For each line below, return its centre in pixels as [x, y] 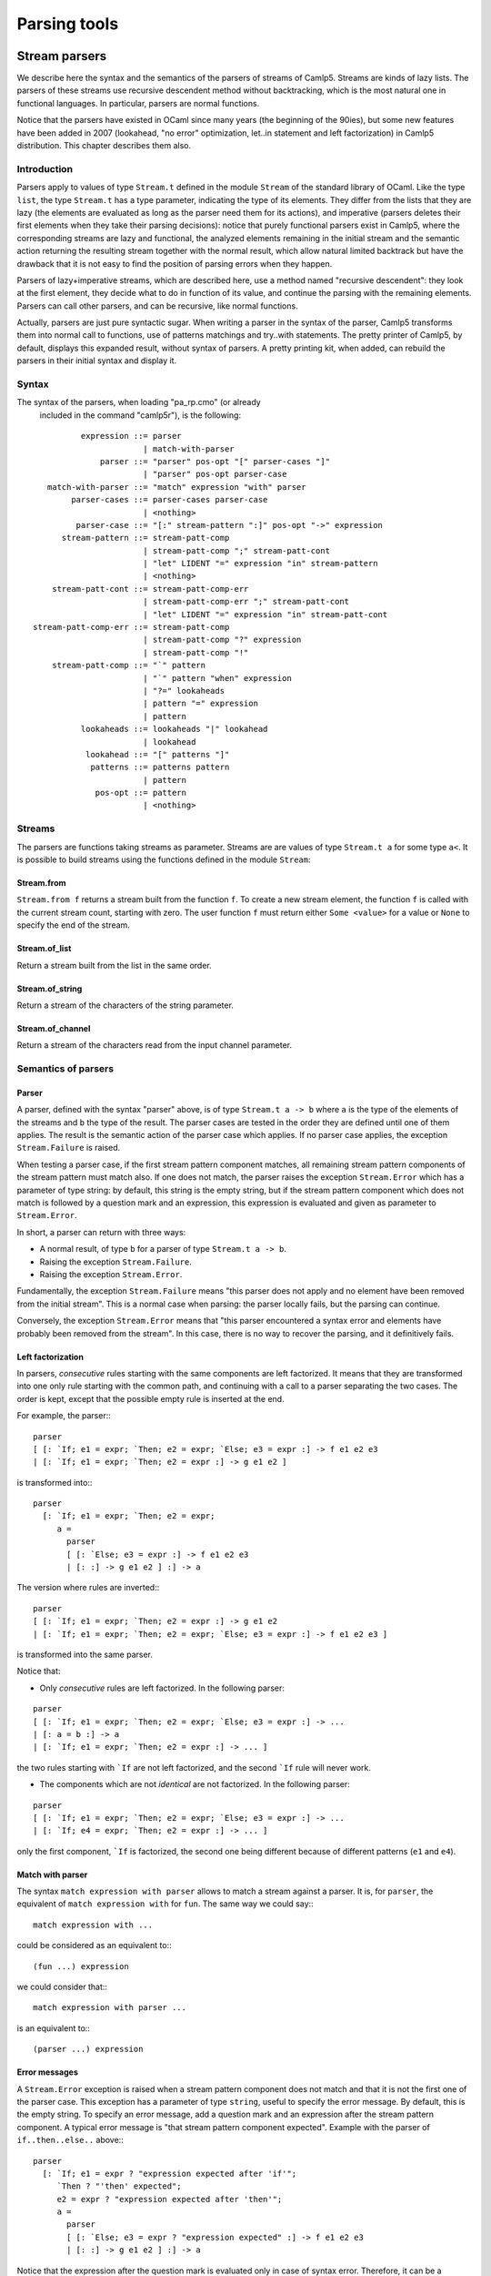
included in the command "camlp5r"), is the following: [140, 415]
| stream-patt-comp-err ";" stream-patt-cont [246, 602]
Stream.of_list [44, 949]
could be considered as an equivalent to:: [94, 1946]
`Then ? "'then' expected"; [119, 2186]
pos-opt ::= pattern [140, 793]
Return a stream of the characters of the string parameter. [125, 1005]
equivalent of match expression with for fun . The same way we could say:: [165, 1904]
